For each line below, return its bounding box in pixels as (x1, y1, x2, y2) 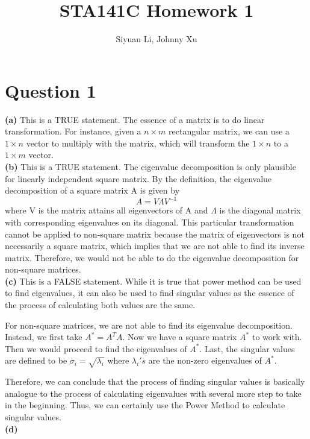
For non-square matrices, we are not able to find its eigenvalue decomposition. (5, 318, 293, 331)
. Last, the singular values (199, 342, 295, 355)
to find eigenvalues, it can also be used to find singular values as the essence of (5, 286, 294, 299)
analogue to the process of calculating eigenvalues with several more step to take (5, 387, 302, 399)
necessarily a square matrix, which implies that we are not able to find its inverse (5, 239, 305, 252)
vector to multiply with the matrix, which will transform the (26, 136, 250, 149)
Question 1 (5, 78, 96, 103)
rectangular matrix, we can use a (169, 125, 290, 137)
